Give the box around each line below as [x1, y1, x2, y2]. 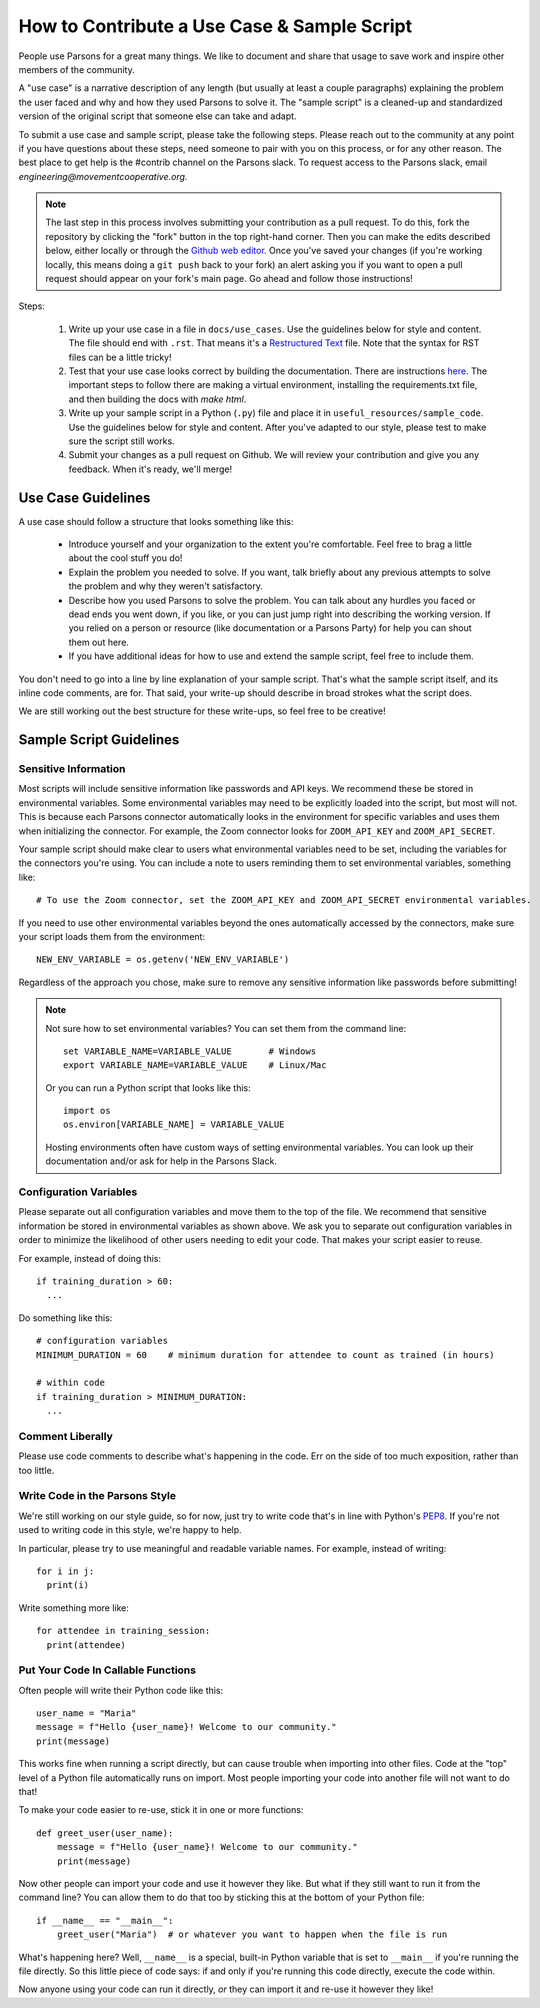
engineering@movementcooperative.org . [18, 170, 188, 182]
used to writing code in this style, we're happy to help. [18, 1524, 242, 1536]
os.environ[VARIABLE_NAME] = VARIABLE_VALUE [63, 1119, 285, 1130]
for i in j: [36, 1565, 95, 1577]
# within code [36, 1377, 105, 1389]
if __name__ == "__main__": [36, 1915, 174, 1926]
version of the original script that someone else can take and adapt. [18, 110, 297, 122]
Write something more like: [18, 1601, 130, 1614]
